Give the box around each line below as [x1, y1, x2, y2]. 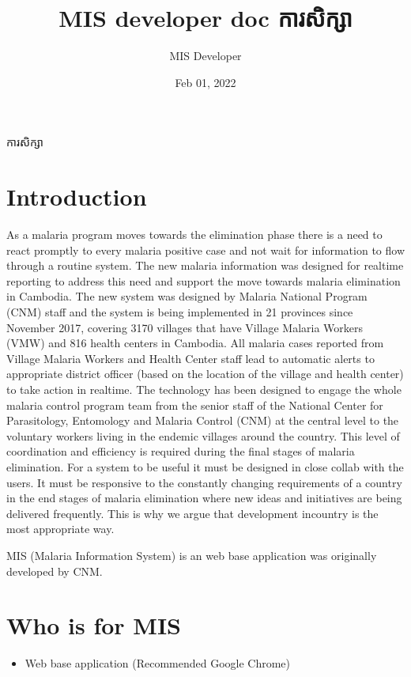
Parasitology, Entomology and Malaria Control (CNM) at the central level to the [6, 412, 399, 429]
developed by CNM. [6, 562, 103, 579]
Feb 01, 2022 [175, 74, 236, 90]
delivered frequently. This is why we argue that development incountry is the [6, 505, 379, 521]
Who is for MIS [6, 609, 181, 641]
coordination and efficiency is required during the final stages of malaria [6, 443, 355, 460]
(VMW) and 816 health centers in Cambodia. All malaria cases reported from [6, 335, 384, 351]
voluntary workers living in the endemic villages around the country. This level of [6, 427, 400, 444]
